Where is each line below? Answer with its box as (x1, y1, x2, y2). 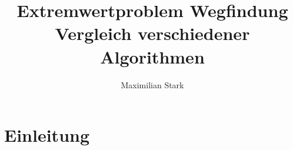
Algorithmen (100, 44, 205, 68)
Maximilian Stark (121, 78, 184, 91)
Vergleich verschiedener (55, 21, 250, 45)
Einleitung (4, 123, 90, 147)
